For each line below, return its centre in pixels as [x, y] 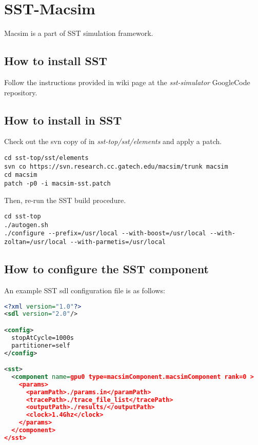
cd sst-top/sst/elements [46, 158]
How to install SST [56, 61]
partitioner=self [41, 345]
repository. [21, 92]
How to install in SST [63, 120]
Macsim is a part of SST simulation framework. [79, 33]
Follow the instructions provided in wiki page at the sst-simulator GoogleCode [127, 82]
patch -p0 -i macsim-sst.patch [57, 183]
